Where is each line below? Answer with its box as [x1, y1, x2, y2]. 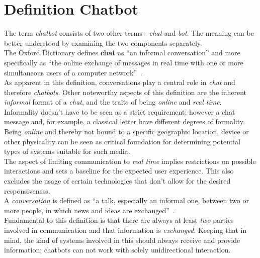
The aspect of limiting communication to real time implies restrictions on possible [4, 155, 256, 166]
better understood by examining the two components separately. [4, 37, 202, 48]
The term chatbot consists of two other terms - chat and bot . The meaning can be [4, 28, 254, 38]
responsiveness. [4, 185, 50, 196]
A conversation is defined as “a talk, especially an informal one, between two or [4, 195, 249, 206]
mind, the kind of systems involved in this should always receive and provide [4, 234, 240, 245]
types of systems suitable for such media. [4, 146, 130, 156]
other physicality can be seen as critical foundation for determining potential [4, 136, 240, 146]
